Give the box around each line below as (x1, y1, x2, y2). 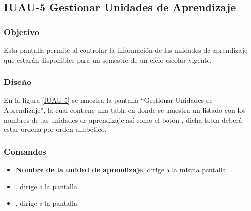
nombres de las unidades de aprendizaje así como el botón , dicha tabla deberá (4, 114, 242, 125)
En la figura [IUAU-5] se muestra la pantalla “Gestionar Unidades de (4, 95, 213, 105)
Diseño (4, 76, 32, 88)
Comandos (4, 145, 46, 157)
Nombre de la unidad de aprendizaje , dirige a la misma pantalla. (15, 165, 228, 174)
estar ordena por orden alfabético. (4, 124, 107, 134)
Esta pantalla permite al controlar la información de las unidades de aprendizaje (4, 45, 248, 55)
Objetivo (4, 25, 39, 38)
